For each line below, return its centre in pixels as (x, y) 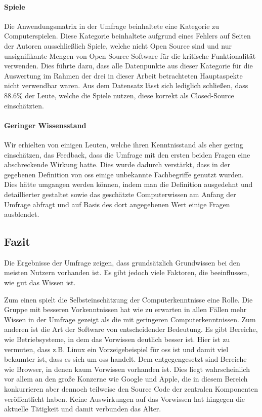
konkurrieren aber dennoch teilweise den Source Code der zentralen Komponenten (131, 389)
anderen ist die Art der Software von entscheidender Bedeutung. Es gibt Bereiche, (131, 329)
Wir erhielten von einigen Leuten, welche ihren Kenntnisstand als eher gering (124, 144)
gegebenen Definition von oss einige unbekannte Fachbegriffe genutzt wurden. (124, 174)
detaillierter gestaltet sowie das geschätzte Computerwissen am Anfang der (120, 194)
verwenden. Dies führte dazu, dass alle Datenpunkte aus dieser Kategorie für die (128, 66)
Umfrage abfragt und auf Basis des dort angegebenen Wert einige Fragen (117, 204)
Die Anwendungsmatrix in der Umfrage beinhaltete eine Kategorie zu (112, 26)
